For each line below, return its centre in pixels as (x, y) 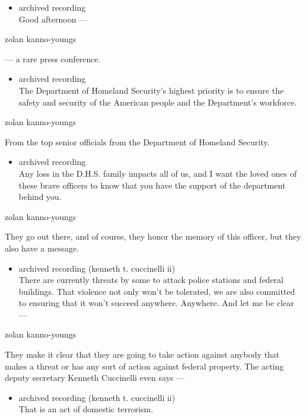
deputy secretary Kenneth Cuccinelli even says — (95, 378)
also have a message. (42, 248)
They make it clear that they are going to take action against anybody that (142, 354)
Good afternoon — (53, 19)
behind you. (40, 197)
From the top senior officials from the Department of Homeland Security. (137, 141)
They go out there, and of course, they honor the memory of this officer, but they (153, 236)
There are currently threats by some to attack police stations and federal (151, 280)
